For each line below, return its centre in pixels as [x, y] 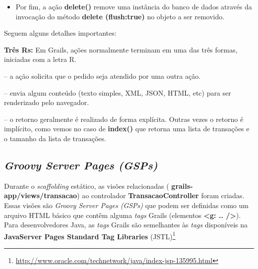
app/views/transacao [41, 195]
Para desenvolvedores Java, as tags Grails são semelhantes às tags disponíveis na [126, 225]
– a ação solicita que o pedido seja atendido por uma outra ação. [102, 76]
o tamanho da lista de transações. [55, 138]
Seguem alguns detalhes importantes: [60, 33]
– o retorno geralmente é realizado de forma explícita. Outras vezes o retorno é [124, 119]
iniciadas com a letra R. [40, 59]
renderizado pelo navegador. [47, 102]
